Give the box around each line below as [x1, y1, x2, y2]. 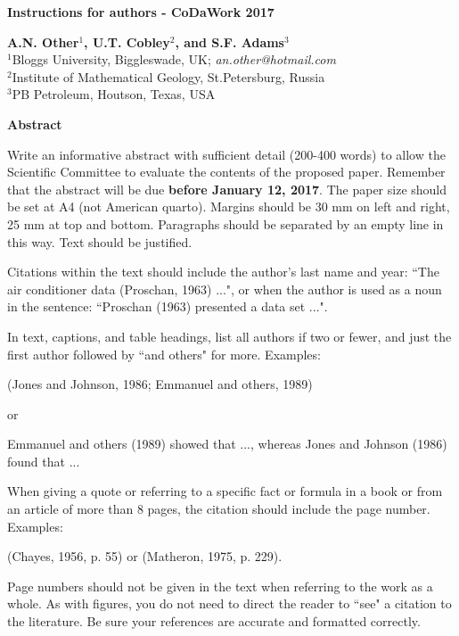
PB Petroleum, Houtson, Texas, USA [12, 85, 216, 103]
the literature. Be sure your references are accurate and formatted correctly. [7, 612, 421, 631]
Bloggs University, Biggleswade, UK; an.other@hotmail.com [12, 50, 336, 69]
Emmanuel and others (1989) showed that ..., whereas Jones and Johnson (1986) [7, 434, 447, 453]
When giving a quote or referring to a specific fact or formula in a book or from [7, 482, 443, 500]
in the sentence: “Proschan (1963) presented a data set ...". [7, 297, 328, 316]
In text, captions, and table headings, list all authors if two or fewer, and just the [7, 326, 452, 345]
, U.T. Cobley [84, 32, 170, 51]
